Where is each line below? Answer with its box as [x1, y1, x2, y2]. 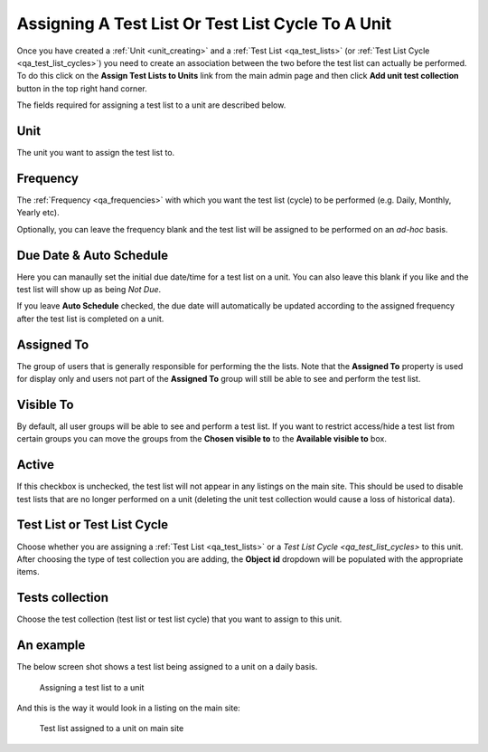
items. [16, 566, 40, 577]
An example [16, 638, 86, 653]
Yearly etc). [16, 207, 60, 218]
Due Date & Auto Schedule [16, 247, 169, 262]
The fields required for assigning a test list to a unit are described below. [16, 100, 286, 110]
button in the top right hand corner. [16, 82, 148, 94]
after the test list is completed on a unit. [16, 313, 164, 324]
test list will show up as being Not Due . [16, 284, 162, 294]
